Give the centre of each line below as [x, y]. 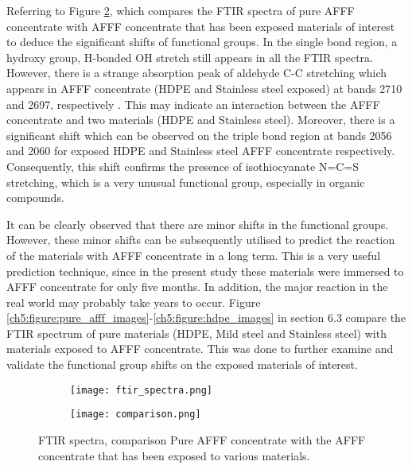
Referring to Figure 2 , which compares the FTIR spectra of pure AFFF [181, 10]
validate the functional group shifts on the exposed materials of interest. [182, 364]
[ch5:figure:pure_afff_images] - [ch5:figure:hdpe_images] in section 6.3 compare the [206, 318]
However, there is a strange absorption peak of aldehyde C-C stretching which [197, 73]
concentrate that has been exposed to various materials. [174, 455]
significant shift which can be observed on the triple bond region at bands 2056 [199, 135]
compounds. [35, 198]
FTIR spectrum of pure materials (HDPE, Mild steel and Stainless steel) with [196, 333]
